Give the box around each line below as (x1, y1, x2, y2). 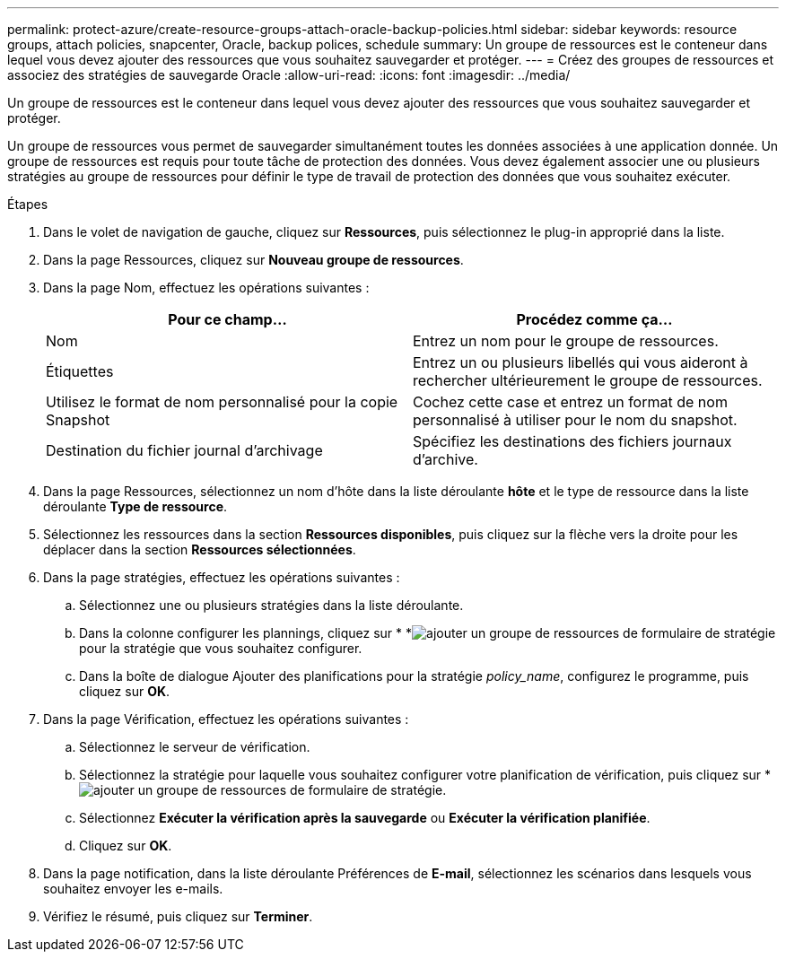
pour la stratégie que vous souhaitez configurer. (79, 641, 362, 656)
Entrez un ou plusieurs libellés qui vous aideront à (413, 353, 748, 371)
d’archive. (413, 450, 478, 468)
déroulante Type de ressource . (43, 499, 228, 514)
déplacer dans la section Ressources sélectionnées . (43, 542, 356, 557)
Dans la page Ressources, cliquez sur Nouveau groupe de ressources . (43, 252, 464, 267)
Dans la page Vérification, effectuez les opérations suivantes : (43, 711, 409, 727)
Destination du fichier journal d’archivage (46, 441, 323, 459)
